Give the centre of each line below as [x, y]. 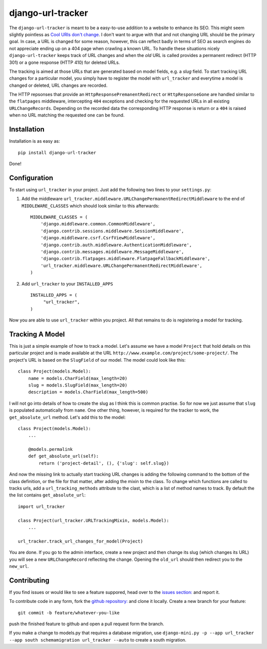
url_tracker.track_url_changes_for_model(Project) [81, 541]
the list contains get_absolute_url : [47, 495]
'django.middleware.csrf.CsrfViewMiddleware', [98, 238]
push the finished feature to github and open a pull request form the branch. [87, 624]
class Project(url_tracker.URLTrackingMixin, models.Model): [93, 520]
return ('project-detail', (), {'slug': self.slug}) [104, 463]
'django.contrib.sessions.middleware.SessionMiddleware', [112, 231]
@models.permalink [50, 449]
